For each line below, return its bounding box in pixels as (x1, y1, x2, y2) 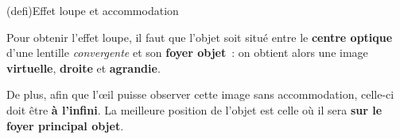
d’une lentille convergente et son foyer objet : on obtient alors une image (6, 44, 368, 61)
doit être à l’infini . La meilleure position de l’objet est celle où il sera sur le (6, 101, 383, 118)
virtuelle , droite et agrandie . (6, 59, 161, 76)
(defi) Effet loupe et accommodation (6, 2, 179, 18)
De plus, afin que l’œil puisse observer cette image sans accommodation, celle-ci (6, 86, 394, 103)
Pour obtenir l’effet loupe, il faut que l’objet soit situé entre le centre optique (6, 28, 393, 45)
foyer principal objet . (6, 117, 124, 133)
